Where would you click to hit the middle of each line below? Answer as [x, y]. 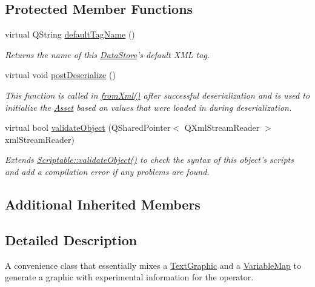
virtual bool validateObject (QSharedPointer [88, 127]
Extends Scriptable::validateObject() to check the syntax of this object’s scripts [149, 160]
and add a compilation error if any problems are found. [107, 171]
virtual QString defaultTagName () [70, 34]
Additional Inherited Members [103, 204]
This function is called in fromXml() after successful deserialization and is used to [157, 95]
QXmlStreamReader [222, 127]
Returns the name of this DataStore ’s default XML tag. [108, 54]
